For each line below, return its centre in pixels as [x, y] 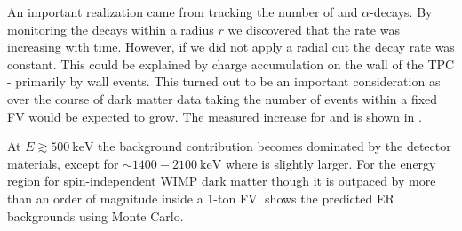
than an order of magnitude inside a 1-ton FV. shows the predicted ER [201, 198]
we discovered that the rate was [314, 29]
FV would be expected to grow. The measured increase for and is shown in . [215, 116]
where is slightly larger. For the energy [331, 163]
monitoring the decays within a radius [111, 29]
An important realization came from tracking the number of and [183, 12]
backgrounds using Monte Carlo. [96, 215]
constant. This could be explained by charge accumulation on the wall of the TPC [231, 64]
